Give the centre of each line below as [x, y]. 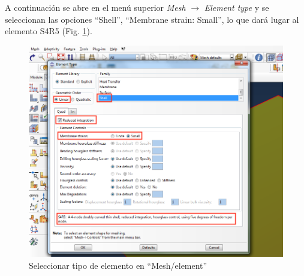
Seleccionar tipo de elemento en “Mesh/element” [118, 265]
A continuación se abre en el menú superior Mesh [95, 7]
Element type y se [237, 7]
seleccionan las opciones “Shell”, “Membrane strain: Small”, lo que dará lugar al [152, 19]
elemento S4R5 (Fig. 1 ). [49, 31]
